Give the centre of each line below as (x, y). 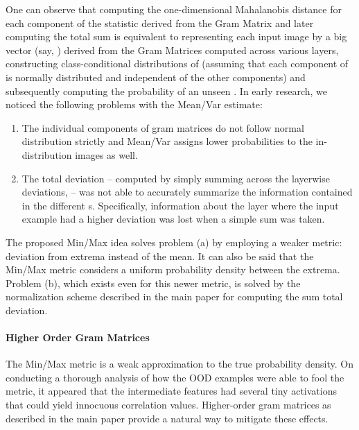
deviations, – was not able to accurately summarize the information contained (187, 192)
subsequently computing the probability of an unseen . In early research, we (167, 91)
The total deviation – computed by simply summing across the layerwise (176, 178)
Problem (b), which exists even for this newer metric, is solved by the (153, 283)
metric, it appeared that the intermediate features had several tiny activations (171, 391)
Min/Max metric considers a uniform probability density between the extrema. (173, 269)
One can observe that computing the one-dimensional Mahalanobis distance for (174, 9)
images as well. (106, 154)
